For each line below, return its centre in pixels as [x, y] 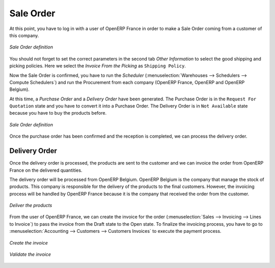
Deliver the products [31, 205]
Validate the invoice [30, 254]
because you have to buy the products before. [58, 113]
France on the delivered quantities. [46, 170]
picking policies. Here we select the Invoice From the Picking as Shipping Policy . [98, 66]
